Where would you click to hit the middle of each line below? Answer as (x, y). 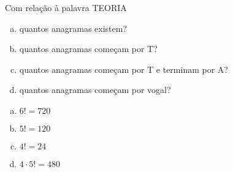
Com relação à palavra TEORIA (66, 7)
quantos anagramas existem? (73, 28)
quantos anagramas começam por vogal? (95, 90)
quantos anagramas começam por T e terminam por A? (124, 69)
